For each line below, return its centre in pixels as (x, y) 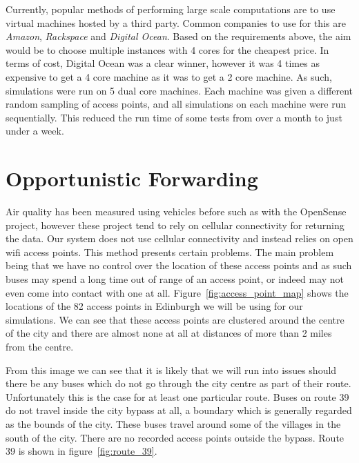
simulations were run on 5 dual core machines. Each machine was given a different (179, 90)
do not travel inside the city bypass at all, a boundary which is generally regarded (179, 410)
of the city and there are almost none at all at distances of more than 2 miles (169, 333)
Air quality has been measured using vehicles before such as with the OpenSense (176, 211)
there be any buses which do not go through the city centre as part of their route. (178, 383)
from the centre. (40, 346)
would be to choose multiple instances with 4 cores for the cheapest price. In (167, 49)
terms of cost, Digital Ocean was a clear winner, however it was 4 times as (163, 63)
